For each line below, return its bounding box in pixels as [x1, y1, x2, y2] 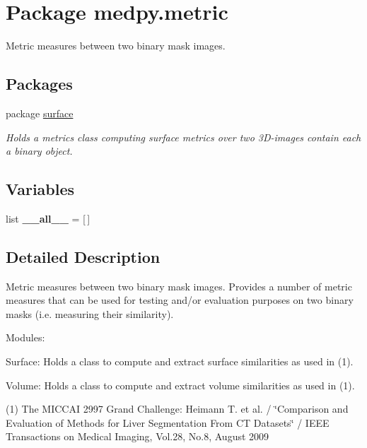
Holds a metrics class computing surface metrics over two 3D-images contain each [6, 129, 361, 144]
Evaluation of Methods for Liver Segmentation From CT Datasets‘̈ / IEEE [6, 415, 330, 430]
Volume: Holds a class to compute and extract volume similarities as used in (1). [6, 377, 355, 392]
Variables [6, 178, 75, 200]
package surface [6, 105, 74, 120]
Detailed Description [6, 245, 161, 267]
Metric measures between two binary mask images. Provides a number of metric [6, 278, 352, 293]
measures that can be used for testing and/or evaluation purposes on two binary [6, 293, 354, 307]
